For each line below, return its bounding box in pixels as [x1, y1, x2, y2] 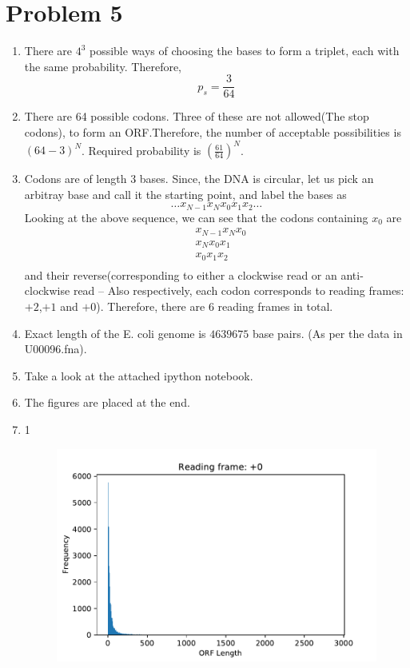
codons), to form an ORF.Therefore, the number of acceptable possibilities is [24, 123, 401, 140]
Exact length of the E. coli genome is [24, 324, 206, 341]
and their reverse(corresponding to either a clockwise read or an [24, 266, 337, 283]
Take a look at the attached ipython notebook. [24, 367, 253, 384]
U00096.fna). [24, 340, 87, 357]
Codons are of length [24, 170, 127, 187]
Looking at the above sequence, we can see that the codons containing [24, 209, 368, 225]
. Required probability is [82, 141, 201, 158]
